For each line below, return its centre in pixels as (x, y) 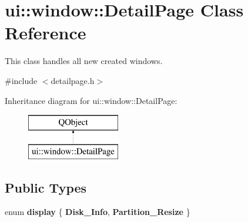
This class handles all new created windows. (84, 61)
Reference (46, 33)
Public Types (46, 187)
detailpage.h (73, 80)
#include (21, 80)
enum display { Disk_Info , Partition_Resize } (98, 212)
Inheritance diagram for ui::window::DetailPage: (91, 100)
